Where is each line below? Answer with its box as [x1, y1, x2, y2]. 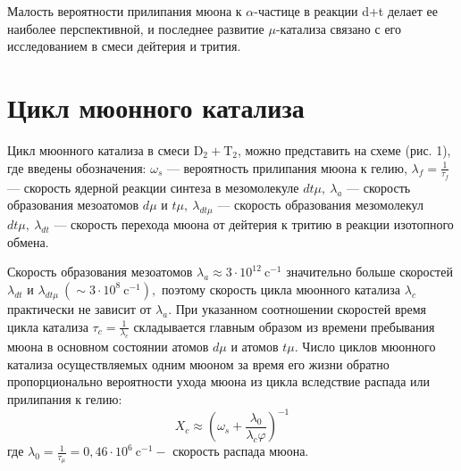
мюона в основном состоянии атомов [7, 337, 209, 356]
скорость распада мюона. [172, 442, 309, 460]
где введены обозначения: [7, 158, 147, 177]
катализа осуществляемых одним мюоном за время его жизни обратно [7, 354, 390, 373]
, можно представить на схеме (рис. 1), [237, 140, 451, 159]
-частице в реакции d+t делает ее [254, 2, 438, 20]
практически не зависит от [7, 299, 152, 318]
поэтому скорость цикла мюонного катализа [161, 279, 401, 298]
